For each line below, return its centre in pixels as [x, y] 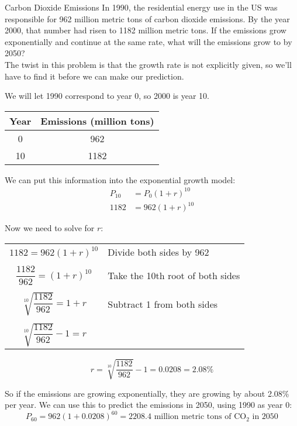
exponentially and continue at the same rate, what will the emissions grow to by [148, 41]
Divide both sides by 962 [158, 252]
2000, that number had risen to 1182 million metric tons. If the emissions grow [146, 30]
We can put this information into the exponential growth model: [120, 179]
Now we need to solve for [50, 228]
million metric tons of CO [200, 417]
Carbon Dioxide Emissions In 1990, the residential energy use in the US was [141, 7]
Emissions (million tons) [97, 121]
